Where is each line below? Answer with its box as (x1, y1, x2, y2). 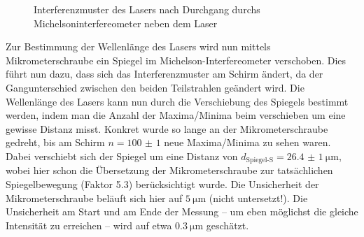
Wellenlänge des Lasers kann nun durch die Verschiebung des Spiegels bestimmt (6, 94, 349, 108)
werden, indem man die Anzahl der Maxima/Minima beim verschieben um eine (6, 108, 346, 122)
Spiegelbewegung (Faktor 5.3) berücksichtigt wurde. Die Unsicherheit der (6, 176, 319, 191)
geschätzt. (206, 217, 249, 232)
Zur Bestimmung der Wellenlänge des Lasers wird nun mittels (6, 39, 271, 54)
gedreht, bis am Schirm (6, 135, 105, 150)
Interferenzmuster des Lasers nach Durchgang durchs (34, 2, 260, 16)
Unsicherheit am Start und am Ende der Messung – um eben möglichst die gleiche (6, 204, 358, 219)
